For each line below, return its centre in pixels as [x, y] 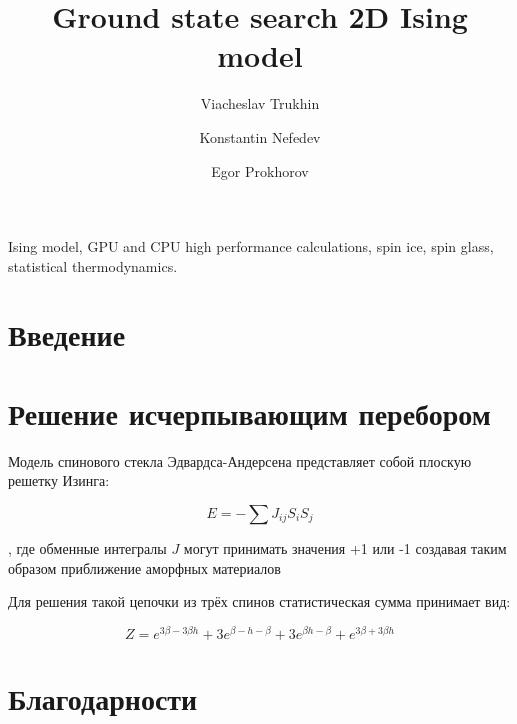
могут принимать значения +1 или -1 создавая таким [345, 547]
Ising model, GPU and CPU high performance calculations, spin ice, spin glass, [251, 246]
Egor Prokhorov [260, 170]
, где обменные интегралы [87, 547]
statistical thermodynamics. [93, 265]
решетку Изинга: [59, 480]
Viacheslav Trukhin [260, 103]
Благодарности [103, 698]
